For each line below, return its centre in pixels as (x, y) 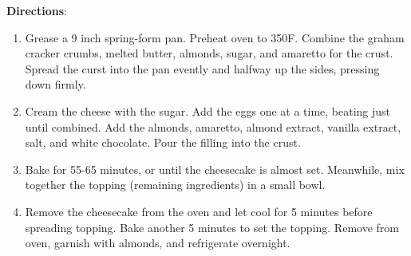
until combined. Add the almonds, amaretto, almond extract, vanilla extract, (213, 126)
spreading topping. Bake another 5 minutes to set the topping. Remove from (212, 227)
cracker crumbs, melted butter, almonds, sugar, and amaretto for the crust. (209, 53)
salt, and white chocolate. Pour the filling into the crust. (163, 142)
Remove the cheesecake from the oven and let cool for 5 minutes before (199, 211)
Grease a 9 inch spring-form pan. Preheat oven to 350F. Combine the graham (215, 37)
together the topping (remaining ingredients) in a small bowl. (175, 185)
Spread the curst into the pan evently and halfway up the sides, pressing (202, 68)
